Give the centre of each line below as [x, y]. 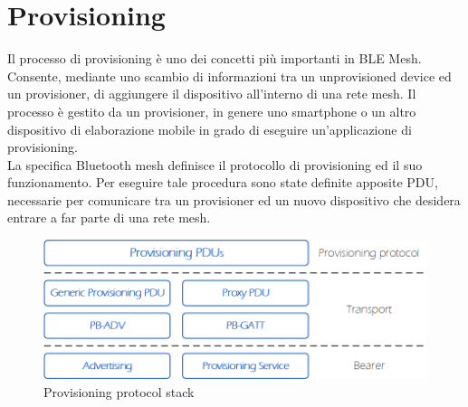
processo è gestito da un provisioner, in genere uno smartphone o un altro [212, 111]
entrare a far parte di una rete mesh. [109, 218]
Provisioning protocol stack [119, 391]
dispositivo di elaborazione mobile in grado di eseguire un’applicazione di [210, 129]
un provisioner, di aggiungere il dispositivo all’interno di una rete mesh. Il [212, 94]
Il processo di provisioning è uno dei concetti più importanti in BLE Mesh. [215, 58]
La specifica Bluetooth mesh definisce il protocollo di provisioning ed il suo [215, 164]
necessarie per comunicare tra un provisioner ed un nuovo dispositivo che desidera [234, 199]
